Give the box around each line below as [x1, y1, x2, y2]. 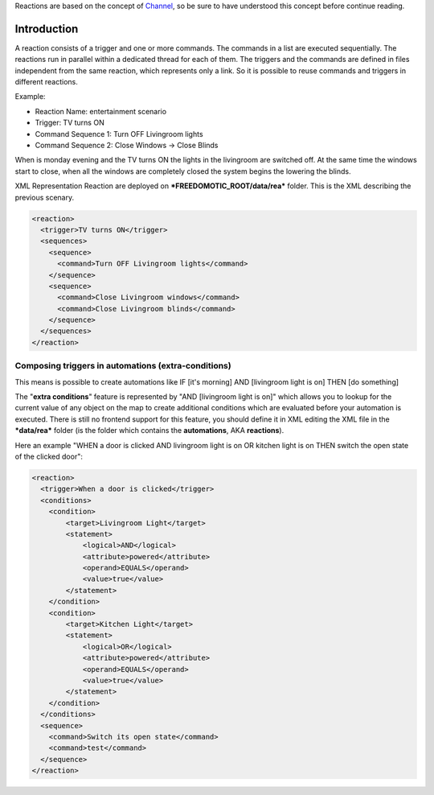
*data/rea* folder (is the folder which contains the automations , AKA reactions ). [14, 426, 285, 435]
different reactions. [14, 77, 78, 87]
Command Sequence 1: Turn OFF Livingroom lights [35, 129, 204, 138]
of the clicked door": [14, 451, 84, 461]
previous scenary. [14, 192, 75, 202]
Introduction [14, 22, 79, 35]
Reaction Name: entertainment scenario [35, 106, 167, 116]
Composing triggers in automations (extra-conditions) [14, 360, 232, 372]
